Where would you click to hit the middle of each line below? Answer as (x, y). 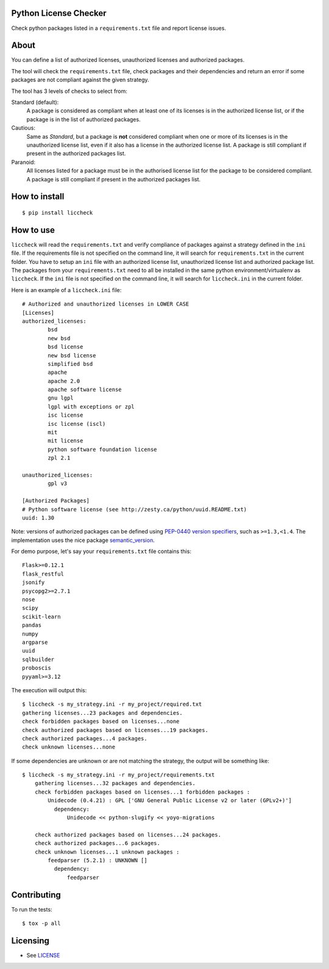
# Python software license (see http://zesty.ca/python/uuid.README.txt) (135, 509)
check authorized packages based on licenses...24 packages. (128, 835)
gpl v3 (58, 484)
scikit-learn (41, 616)
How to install (38, 196)
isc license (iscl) (77, 424)
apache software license (85, 390)
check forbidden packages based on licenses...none (101, 722)
